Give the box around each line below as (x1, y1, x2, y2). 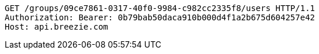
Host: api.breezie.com (5, 22, 109, 31)
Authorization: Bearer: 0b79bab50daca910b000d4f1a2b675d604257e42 (5, 13, 315, 22)
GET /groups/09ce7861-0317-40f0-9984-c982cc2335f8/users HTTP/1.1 (5, 3, 315, 13)
